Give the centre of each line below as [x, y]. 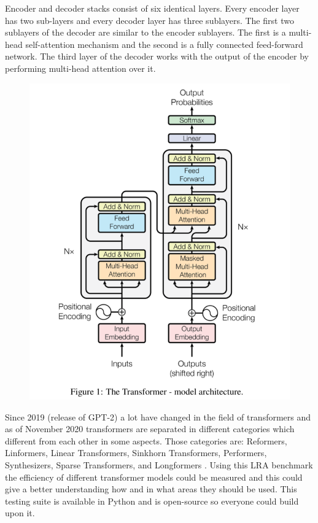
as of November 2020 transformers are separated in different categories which [150, 429]
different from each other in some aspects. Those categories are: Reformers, [146, 440]
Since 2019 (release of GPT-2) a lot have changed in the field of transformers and [158, 416]
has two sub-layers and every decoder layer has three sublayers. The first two [149, 20]
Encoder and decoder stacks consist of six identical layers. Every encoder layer [152, 8]
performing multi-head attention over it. [80, 68]
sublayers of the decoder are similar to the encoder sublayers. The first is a [145, 32]
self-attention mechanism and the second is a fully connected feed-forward [164, 44]
